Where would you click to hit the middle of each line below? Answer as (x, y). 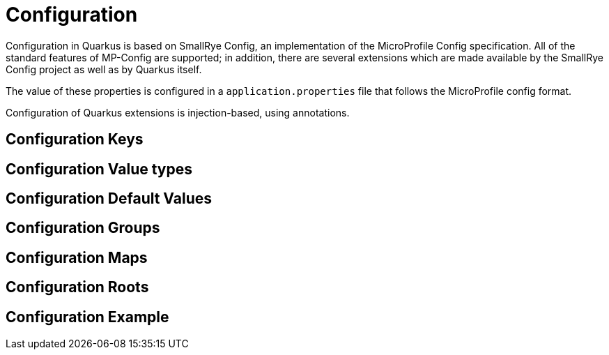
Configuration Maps (77, 257)
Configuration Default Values (109, 199)
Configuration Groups (83, 228)
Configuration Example (87, 317)
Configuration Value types (99, 169)
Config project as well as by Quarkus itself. (104, 69)
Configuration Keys (75, 139)
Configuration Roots (77, 287)
